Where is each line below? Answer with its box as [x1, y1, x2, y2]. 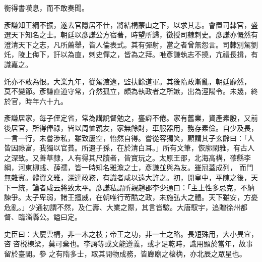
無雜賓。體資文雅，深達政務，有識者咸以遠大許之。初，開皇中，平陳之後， [4, 172, 251, 182]
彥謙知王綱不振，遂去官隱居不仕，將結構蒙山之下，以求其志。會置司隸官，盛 [4, 19, 258, 30]
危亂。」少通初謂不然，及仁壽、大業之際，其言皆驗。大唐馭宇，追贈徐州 [4, 201, 240, 212]
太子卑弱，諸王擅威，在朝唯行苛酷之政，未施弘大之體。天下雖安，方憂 [25, 192, 258, 202]
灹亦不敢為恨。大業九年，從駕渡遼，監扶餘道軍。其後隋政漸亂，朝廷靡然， [4, 76, 251, 86]
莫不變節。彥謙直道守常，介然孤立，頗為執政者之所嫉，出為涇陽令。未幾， [4, 86, 251, 96]
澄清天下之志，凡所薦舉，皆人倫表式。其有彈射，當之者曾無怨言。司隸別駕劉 [4, 39, 258, 49]
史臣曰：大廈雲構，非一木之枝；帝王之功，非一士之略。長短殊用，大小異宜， [4, 228, 258, 239]
